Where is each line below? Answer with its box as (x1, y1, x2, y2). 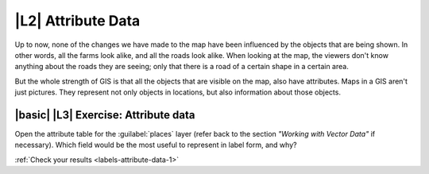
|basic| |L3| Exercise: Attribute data (14, 108, 195, 122)
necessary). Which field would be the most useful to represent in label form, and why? (14, 140, 297, 150)
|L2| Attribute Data (14, 12, 141, 29)
